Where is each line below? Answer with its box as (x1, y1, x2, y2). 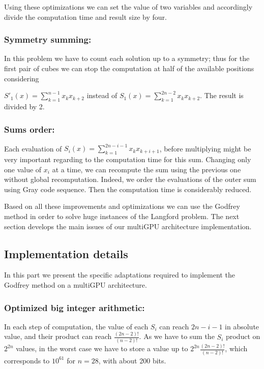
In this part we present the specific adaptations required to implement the (4, 269, 235, 280)
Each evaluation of (4, 143, 62, 153)
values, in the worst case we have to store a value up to (16, 343, 188, 354)
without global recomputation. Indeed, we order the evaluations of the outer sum (4, 174, 256, 184)
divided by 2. (4, 101, 45, 111)
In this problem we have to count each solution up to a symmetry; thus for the (4, 53, 250, 64)
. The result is (200, 90, 244, 101)
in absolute (225, 321, 259, 331)
